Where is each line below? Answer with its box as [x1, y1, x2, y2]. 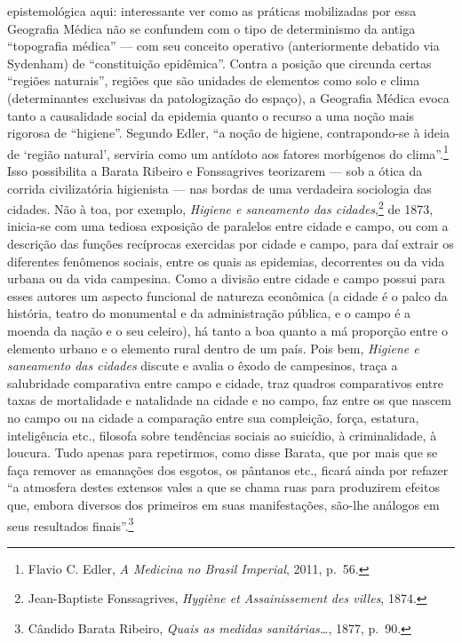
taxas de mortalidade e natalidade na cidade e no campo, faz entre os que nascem [7, 391, 451, 409]
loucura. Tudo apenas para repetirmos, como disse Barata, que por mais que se [7, 443, 438, 462]
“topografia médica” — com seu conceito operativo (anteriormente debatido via [7, 36, 440, 55]
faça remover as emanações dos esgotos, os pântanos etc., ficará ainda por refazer [7, 460, 449, 479]
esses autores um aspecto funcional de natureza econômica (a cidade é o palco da [7, 286, 448, 305]
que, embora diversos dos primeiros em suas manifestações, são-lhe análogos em [7, 495, 440, 513]
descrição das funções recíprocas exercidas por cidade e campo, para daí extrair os [7, 234, 454, 253]
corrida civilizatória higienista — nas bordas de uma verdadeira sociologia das [7, 179, 432, 197]
